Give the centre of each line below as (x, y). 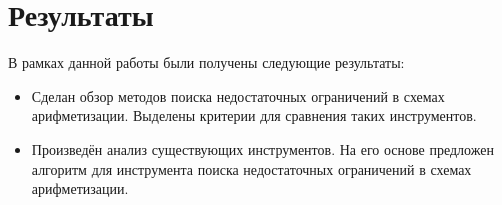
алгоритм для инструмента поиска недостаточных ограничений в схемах (251, 168)
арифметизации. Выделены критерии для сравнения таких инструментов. (254, 115)
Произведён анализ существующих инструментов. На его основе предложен (262, 148)
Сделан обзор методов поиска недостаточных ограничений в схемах (238, 95)
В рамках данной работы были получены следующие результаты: (206, 62)
